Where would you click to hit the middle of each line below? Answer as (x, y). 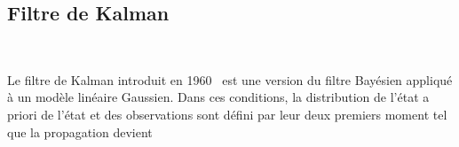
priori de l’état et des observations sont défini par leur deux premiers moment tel (227, 114)
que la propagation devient (80, 132)
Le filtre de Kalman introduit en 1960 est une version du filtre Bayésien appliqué (230, 79)
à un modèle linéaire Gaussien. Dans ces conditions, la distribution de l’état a (218, 97)
